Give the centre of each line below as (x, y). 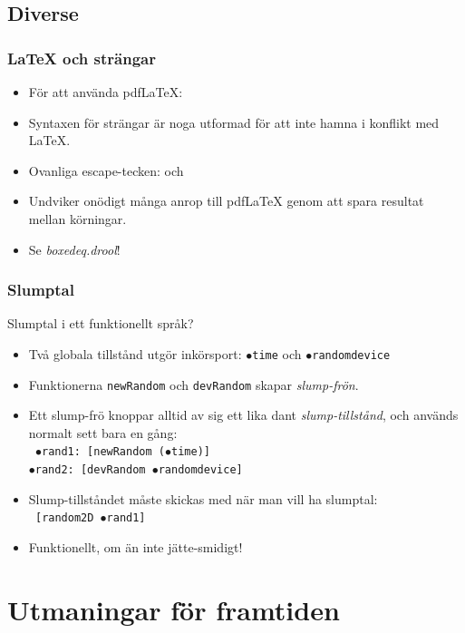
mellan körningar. (77, 218)
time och (277, 353)
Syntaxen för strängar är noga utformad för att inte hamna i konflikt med (234, 122)
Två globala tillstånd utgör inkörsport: (135, 353)
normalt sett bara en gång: (103, 432)
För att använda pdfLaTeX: (106, 92)
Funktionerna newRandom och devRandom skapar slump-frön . (194, 384)
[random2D (64, 518)
